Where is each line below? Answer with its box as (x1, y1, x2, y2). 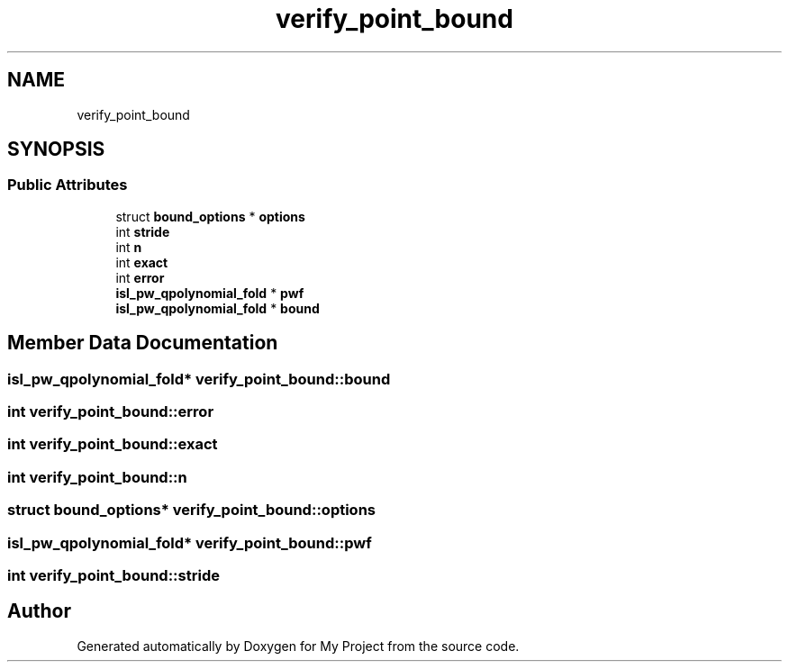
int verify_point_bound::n (7, 467, 187, 486)
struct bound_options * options (115, 208, 305, 224)
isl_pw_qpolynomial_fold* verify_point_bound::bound (7, 369, 391, 388)
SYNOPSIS (7, 138, 105, 161)
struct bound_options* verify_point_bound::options (7, 501, 376, 520)
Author (7, 600, 71, 623)
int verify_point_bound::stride (7, 565, 220, 584)
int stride (115, 223, 170, 240)
